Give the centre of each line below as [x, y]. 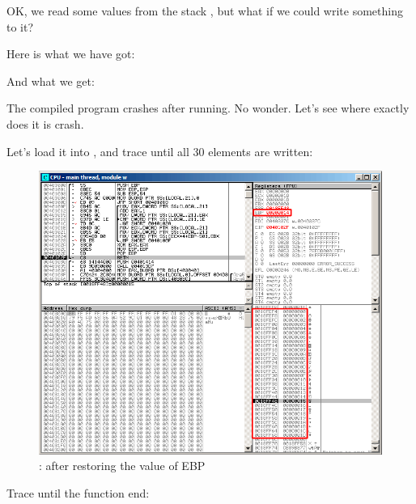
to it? [20, 26]
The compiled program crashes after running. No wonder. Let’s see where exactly [208, 108]
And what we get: [51, 80]
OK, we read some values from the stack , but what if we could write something [205, 11]
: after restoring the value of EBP [122, 466]
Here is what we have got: [71, 54]
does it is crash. [45, 123]
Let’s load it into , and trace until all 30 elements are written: [160, 151]
